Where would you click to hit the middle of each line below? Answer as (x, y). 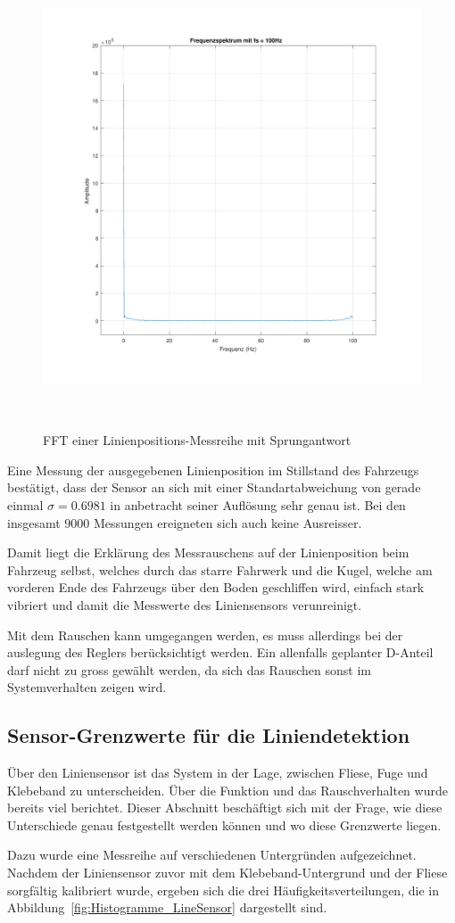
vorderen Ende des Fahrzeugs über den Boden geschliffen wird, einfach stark (216, 587)
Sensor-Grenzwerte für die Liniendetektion (209, 735)
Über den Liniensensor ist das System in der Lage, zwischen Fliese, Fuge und (218, 773)
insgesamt (34, 522)
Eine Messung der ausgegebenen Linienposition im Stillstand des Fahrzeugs (213, 470)
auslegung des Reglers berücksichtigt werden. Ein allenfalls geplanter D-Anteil (220, 652)
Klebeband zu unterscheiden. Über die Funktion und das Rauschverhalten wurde (227, 790)
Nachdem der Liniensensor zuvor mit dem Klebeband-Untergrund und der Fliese (227, 873)
